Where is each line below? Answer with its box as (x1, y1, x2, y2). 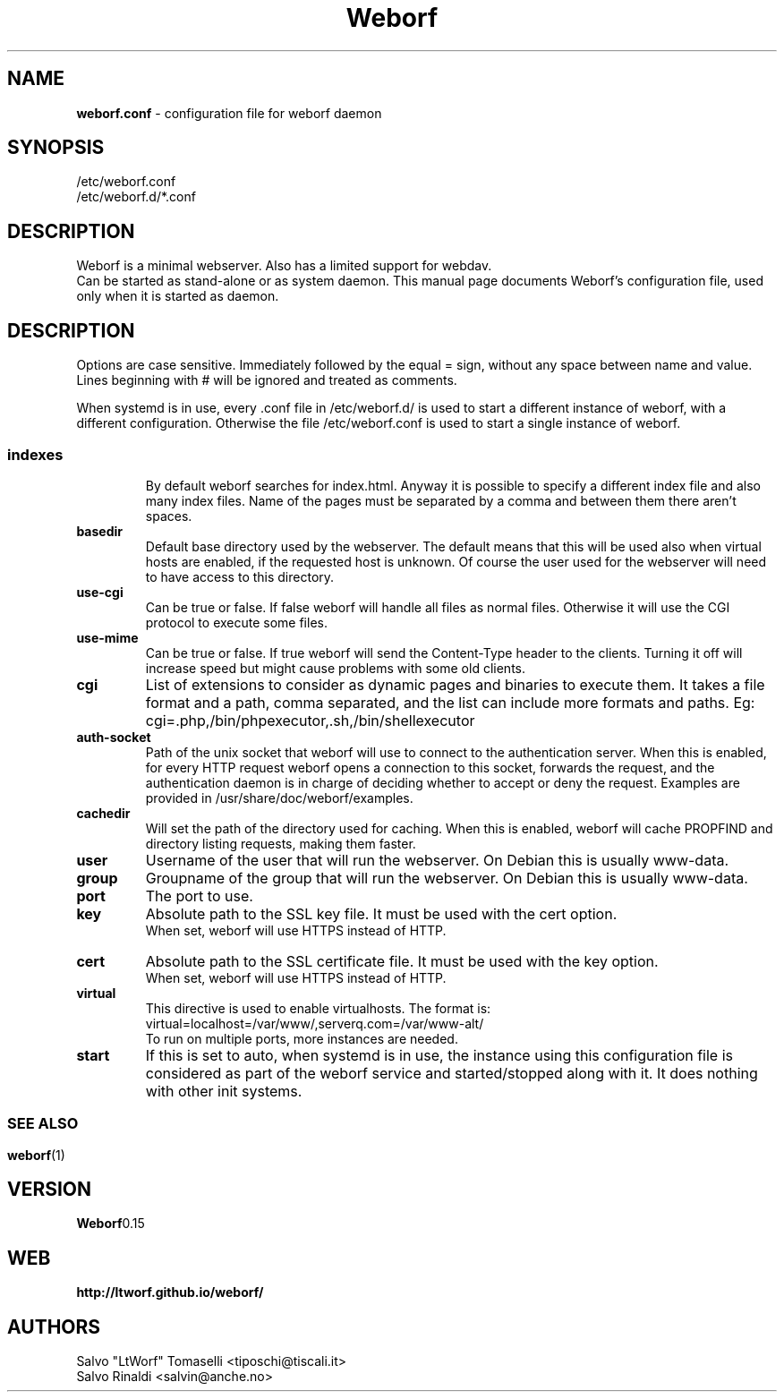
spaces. (145, 508, 192, 524)
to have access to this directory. (145, 568, 335, 584)
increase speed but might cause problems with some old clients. (145, 660, 525, 676)
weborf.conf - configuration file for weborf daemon (76, 105, 382, 121)
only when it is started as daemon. (76, 288, 279, 304)
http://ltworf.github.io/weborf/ (76, 1284, 264, 1301)
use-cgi (76, 584, 124, 600)
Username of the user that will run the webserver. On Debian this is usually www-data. (145, 850, 729, 869)
